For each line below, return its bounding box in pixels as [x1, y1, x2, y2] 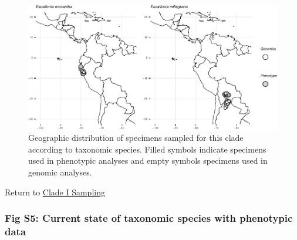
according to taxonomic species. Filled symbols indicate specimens [28, 143, 266, 155]
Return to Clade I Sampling [5, 185, 105, 198]
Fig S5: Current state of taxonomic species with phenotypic [5, 211, 293, 225]
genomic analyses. [28, 166, 92, 178]
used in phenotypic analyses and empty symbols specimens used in [28, 154, 268, 167]
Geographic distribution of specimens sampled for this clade [28, 131, 244, 144]
